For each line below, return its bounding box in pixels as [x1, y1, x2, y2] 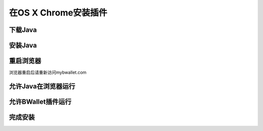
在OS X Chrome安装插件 [9, 7, 108, 18]
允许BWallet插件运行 [9, 98, 72, 106]
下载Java [9, 26, 37, 34]
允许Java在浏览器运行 [9, 82, 75, 90]
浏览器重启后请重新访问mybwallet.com [9, 69, 87, 75]
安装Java [9, 41, 37, 49]
